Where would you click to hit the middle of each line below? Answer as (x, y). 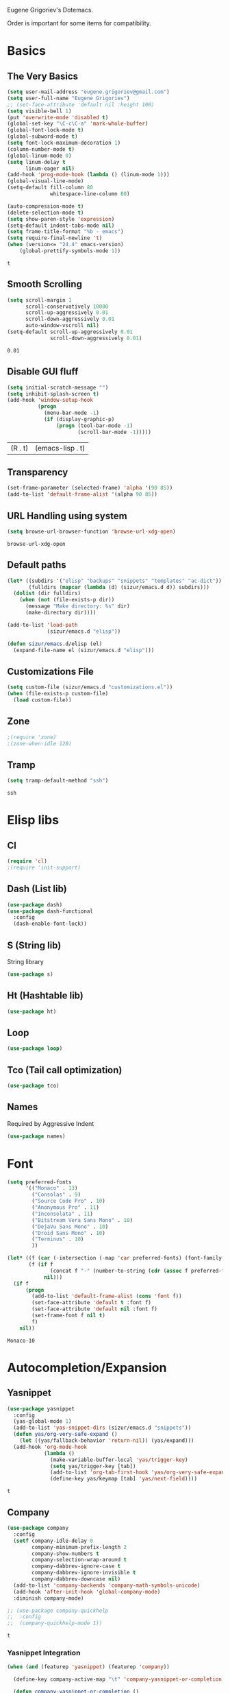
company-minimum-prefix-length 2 (79, 1547)
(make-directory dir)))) (61, 613)
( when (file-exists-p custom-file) (58, 694)
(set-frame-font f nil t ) (69, 1316)
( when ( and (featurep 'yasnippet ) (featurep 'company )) (88, 1667)
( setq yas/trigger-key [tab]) (93, 1466)
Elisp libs (33, 820)
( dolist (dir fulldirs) (47, 593)
